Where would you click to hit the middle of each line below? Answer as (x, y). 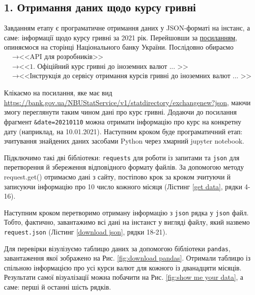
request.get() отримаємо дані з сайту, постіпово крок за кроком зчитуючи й (117, 176)
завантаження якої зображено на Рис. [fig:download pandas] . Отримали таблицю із (127, 258)
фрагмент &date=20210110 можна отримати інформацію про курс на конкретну (123, 121)
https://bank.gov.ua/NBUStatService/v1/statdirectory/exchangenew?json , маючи (127, 102)
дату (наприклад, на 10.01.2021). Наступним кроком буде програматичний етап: (123, 131)
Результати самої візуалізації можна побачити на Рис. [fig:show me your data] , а (124, 277)
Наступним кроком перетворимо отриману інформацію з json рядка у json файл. (126, 212)
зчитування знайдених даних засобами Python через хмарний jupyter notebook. (124, 141)
